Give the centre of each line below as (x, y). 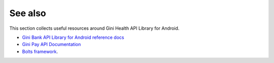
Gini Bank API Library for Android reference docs (73, 37)
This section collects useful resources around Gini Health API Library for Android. (94, 28)
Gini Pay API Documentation (52, 44)
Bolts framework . (40, 51)
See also (28, 13)
